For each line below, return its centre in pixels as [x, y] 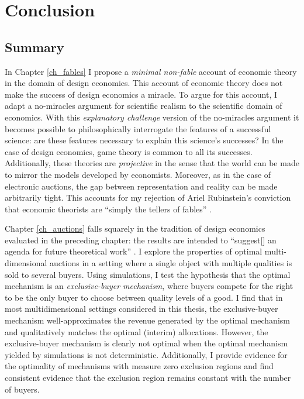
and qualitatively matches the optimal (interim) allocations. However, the [137, 331]
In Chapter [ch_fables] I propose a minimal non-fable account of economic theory [151, 71]
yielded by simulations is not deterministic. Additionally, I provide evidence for [146, 354]
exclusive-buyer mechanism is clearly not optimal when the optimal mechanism [146, 343]
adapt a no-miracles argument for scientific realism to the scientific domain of [144, 106]
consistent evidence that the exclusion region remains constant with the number [148, 378]
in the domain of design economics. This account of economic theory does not [144, 83]
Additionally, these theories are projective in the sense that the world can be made [152, 163]
